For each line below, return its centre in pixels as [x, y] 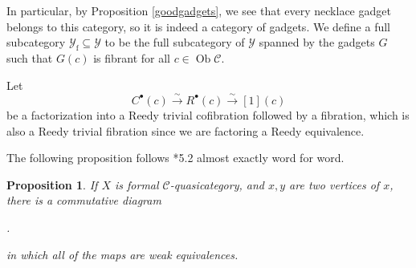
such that [30, 57]
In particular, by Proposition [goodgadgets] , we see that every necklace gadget [199, 10]
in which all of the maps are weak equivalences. [122, 254]
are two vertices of [334, 184]
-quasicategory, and [217, 184]
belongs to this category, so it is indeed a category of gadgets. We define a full [199, 26]
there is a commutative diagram [84, 200]
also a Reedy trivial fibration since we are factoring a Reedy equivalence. [186, 130]
